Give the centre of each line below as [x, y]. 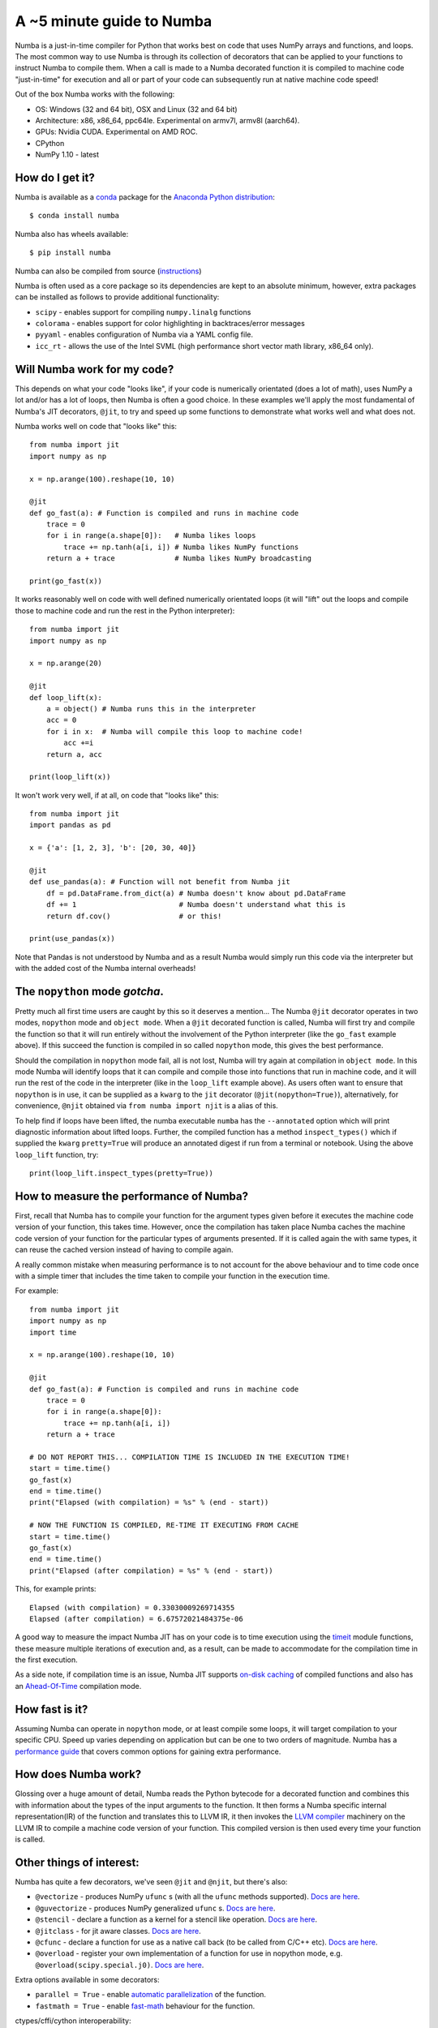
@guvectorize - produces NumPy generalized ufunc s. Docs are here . [155, 1908]
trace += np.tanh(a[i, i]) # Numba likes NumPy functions [181, 547]
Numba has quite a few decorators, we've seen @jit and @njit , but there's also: [151, 1881]
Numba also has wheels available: [72, 234]
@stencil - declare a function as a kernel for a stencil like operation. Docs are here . [176, 1919]
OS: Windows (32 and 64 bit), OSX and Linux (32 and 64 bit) [137, 109]
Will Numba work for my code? [94, 369]
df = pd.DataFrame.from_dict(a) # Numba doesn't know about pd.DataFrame [196, 893]
